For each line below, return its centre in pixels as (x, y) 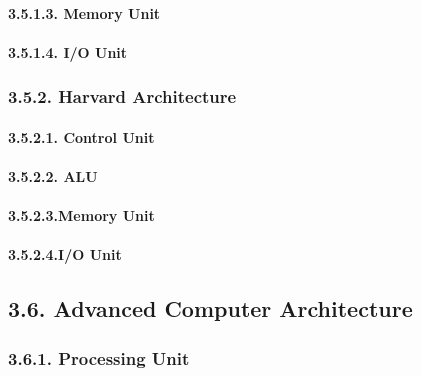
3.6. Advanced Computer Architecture (210, 308)
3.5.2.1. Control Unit (81, 136)
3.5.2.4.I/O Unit (65, 254)
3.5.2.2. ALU (53, 176)
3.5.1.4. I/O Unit (68, 51)
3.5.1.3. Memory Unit (84, 12)
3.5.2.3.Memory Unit (81, 215)
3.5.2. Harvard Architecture (122, 96)
